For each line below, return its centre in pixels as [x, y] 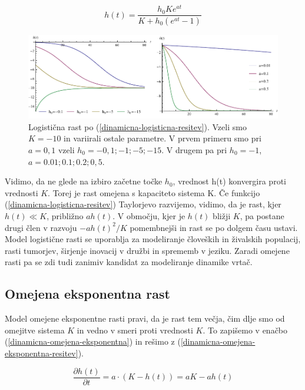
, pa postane [262, 215]
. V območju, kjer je [149, 215]
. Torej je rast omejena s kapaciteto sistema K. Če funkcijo [154, 192]
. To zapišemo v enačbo [245, 330]
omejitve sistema [35, 330]
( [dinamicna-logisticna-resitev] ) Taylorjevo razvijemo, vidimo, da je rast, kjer [143, 204]
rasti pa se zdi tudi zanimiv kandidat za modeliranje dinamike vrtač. [129, 262]
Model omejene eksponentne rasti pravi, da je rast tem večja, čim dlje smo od [145, 318]
